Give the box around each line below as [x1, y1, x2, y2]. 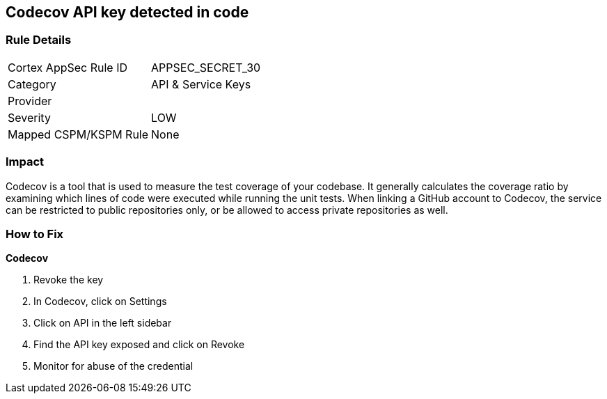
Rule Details [6, 33, 72, 47]
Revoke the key [33, 274, 104, 286]
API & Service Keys [151, 77, 251, 91]
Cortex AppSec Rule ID [8, 60, 128, 75]
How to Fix [6, 226, 64, 241]
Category [8, 77, 56, 91]
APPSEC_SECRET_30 [151, 60, 261, 75]
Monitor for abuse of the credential [33, 360, 194, 373]
